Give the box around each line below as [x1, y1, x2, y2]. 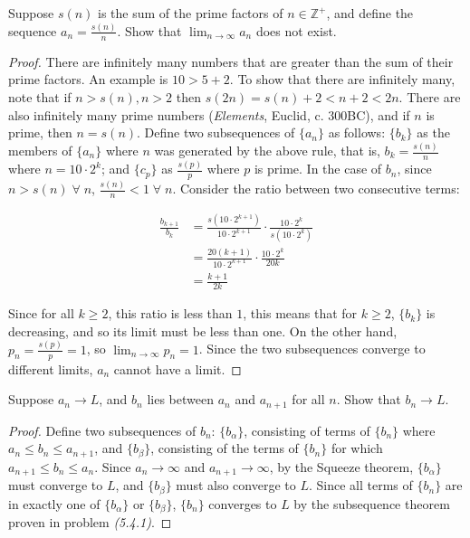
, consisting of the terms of [150, 439, 299, 458]
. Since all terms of [308, 476, 413, 495]
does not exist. [255, 21, 337, 40]
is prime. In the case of [254, 159, 382, 178]
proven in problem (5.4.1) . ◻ [8, 512, 172, 531]
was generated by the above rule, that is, [154, 141, 380, 160]
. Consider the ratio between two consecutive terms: [172, 179, 460, 198]
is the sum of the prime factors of [98, 4, 283, 22]
